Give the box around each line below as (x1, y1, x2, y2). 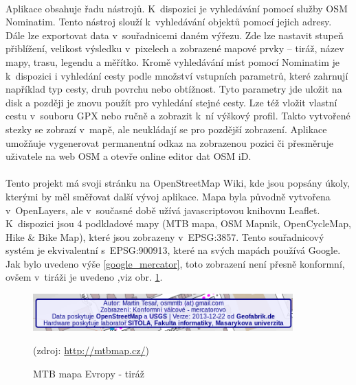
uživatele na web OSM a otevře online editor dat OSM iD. (5, 149, 252, 163)
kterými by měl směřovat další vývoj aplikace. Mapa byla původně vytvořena (5, 189, 331, 203)
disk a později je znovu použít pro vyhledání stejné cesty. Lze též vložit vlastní (5, 95, 337, 109)
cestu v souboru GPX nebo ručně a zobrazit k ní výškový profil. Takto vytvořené (5, 108, 351, 123)
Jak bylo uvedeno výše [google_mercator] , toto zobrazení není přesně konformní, (5, 256, 345, 270)
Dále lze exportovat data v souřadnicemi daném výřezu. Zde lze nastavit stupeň (5, 27, 344, 42)
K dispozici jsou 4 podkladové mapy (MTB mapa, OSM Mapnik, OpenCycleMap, (5, 216, 351, 231)
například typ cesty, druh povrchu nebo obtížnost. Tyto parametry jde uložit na (5, 82, 342, 96)
